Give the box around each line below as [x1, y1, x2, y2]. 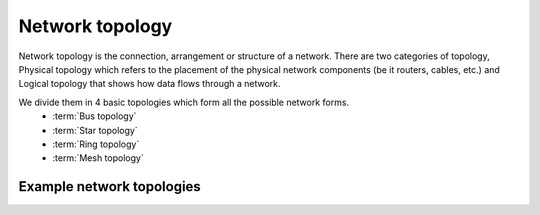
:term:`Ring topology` [52, 138, 140, 150]
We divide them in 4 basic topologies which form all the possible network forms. [18, 96, 350, 108]
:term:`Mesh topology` [52, 152, 144, 164]
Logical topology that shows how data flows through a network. [18, 78, 281, 90]
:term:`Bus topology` [52, 110, 137, 122]
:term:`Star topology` [52, 124, 139, 136]
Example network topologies [18, 178, 202, 195]
